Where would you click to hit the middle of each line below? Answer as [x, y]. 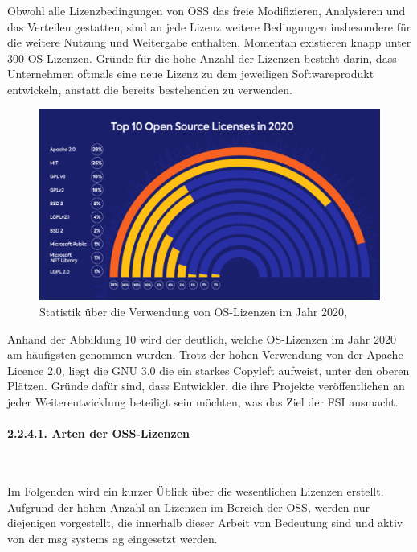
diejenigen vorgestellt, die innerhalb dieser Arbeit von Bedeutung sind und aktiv [205, 523]
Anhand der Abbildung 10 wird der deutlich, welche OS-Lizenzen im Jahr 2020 [202, 338]
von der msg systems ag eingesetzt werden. [112, 538]
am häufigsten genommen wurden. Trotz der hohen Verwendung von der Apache [205, 354]
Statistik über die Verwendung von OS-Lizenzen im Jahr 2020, [193, 312]
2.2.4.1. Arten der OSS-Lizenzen [98, 433]
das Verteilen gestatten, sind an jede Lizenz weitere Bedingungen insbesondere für [209, 26]
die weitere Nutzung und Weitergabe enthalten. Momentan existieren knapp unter [209, 42]
